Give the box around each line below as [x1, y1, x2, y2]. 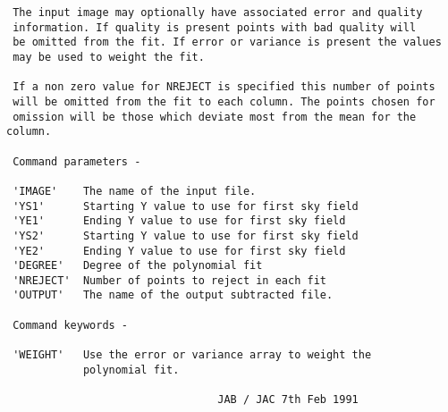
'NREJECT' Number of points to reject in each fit [13, 273, 326, 287]
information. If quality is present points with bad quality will [13, 21, 417, 34]
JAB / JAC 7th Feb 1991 [217, 393, 359, 407]
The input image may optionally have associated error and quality [13, 6, 423, 19]
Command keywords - [13, 318, 129, 332]
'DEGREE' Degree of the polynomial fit [13, 259, 263, 273]
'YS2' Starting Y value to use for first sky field [13, 229, 359, 242]
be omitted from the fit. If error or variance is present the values [13, 36, 442, 49]
